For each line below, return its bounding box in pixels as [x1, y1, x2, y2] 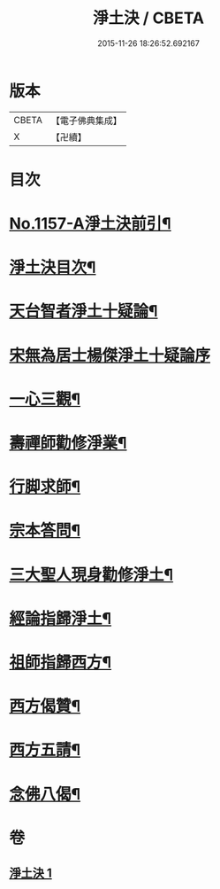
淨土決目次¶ [9, 258, 96, 277]
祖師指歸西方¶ [9, 652, 112, 672]
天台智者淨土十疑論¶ [9, 301, 158, 322]
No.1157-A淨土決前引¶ [9, 214, 172, 234]
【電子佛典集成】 [50, 114, 122, 127]
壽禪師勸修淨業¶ [9, 433, 127, 453]
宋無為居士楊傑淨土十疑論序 [9, 345, 211, 365]
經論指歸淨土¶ [9, 608, 112, 628]
